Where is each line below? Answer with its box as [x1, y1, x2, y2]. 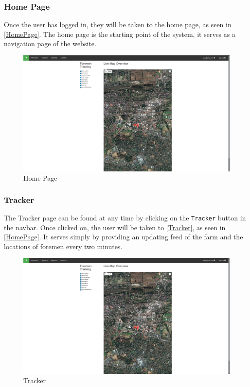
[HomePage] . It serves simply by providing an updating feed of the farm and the [4, 232, 243, 242]
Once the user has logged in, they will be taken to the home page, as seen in [4, 19, 232, 30]
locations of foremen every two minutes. [4, 241, 123, 251]
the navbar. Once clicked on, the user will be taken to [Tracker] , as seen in [4, 222, 226, 232]
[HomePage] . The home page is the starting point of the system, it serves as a [4, 29, 235, 39]
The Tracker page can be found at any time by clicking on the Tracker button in [4, 212, 246, 222]
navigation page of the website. [4, 38, 96, 49]
